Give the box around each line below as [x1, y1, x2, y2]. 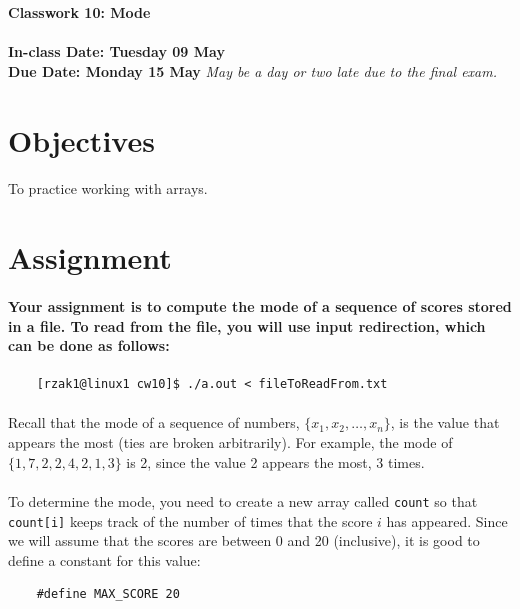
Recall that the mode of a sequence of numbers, [8, 412, 300, 433]
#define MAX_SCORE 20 [36, 587, 180, 602]
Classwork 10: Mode [8, 2, 151, 22]
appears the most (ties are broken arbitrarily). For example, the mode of [8, 432, 453, 453]
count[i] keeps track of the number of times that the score [8, 510, 373, 531]
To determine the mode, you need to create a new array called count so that [8, 490, 478, 511]
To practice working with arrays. [8, 178, 208, 199]
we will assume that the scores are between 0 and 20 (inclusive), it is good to [8, 530, 480, 551]
